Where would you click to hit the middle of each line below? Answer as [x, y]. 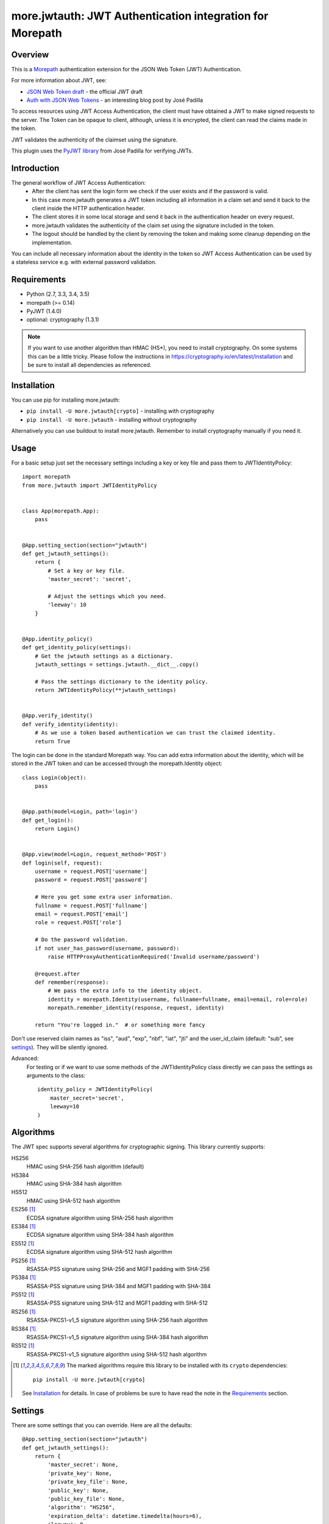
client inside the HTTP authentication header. [89, 208]
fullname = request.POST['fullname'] [91, 906]
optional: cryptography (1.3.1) [63, 319]
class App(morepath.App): [61, 511]
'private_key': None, [80, 1473]
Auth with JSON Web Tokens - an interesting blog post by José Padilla [115, 100]
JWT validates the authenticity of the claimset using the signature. [94, 140]
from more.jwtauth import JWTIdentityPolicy [90, 485]
